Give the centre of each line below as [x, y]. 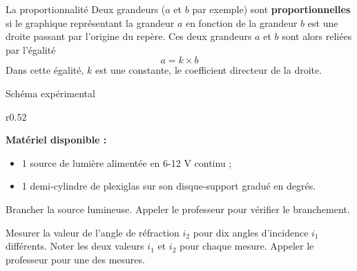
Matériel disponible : [56, 140]
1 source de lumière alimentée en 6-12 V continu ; [127, 162]
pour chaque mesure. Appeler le [247, 246]
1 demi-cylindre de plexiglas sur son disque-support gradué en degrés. [169, 186]
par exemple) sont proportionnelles [271, 9]
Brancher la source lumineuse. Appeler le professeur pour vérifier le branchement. [178, 209]
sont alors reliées [317, 36]
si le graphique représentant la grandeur [90, 22]
